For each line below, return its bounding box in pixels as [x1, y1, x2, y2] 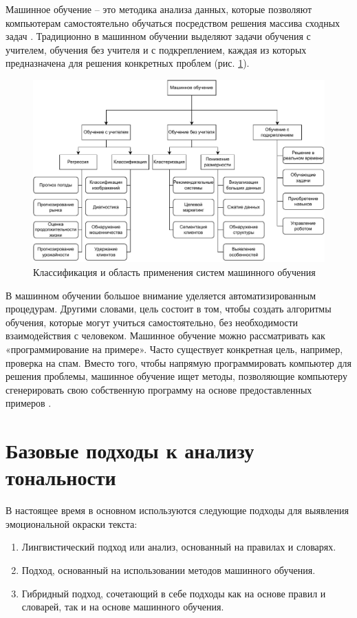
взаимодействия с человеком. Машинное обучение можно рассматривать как [6, 328, 325, 343]
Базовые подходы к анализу [6, 436, 255, 465]
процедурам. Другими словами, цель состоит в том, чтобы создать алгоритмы [6, 301, 332, 316]
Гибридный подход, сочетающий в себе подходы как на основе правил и [21, 586, 326, 600]
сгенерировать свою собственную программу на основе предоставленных [6, 382, 312, 396]
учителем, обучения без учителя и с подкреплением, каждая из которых [6, 42, 307, 56]
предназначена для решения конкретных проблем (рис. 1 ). [6, 56, 250, 70]
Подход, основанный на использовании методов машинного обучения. [21, 563, 316, 577]
